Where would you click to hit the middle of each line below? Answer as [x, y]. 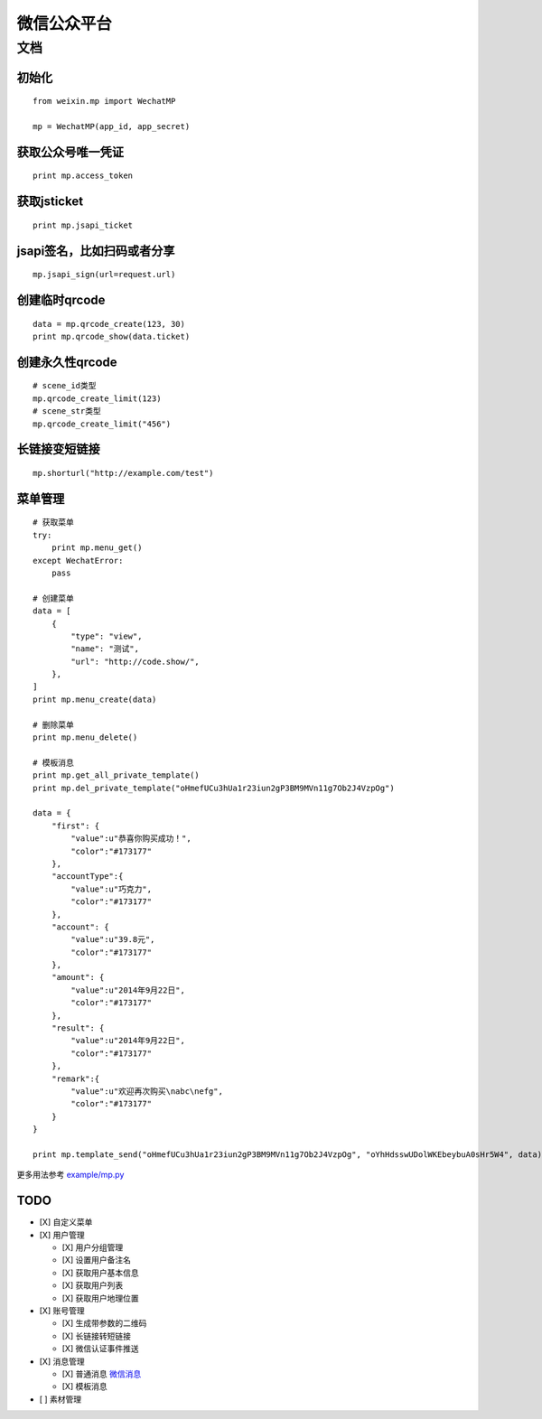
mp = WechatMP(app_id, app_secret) [112, 126]
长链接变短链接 [58, 449]
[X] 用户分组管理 [93, 1247]
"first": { [75, 826]
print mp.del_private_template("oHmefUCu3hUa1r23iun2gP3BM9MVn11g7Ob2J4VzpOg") [214, 788]
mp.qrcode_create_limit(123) [97, 398]
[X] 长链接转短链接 [96, 1336]
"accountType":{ [87, 877]
